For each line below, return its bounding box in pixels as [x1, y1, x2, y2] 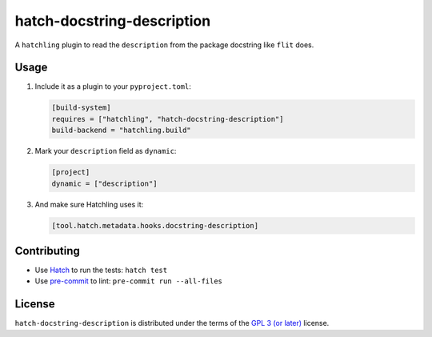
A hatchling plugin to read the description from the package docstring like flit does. [14, 40, 314, 50]
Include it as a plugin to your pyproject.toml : [34, 82, 192, 91]
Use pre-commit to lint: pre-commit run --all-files [34, 276, 223, 286]
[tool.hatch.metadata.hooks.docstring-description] [51, 221, 259, 230]
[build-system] [51, 103, 111, 112]
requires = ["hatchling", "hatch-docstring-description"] [51, 114, 284, 123]
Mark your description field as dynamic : [34, 146, 177, 156]
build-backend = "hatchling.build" [51, 126, 191, 135]
